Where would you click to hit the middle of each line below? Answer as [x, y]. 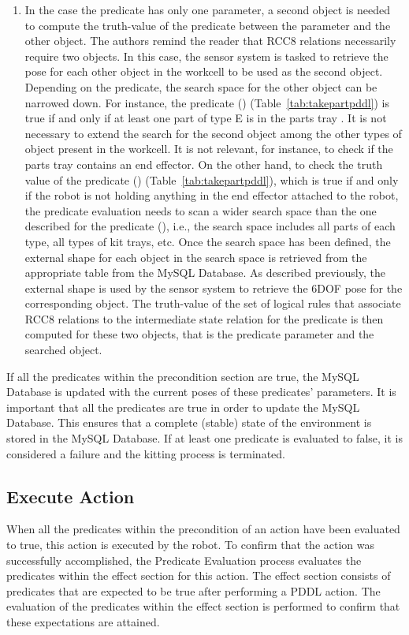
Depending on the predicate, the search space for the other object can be [201, 86]
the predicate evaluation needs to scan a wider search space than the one [201, 210]
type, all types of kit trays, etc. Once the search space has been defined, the [208, 241]
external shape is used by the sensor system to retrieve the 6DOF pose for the [214, 288]
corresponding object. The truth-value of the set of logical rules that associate [213, 303]
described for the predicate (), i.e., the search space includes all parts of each [210, 226]
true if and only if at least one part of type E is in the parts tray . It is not [206, 118]
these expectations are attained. [83, 621]
